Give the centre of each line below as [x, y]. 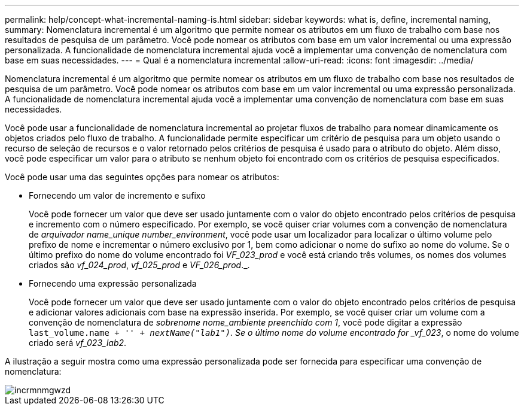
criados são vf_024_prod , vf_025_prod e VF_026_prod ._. [139, 265]
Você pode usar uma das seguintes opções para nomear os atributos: [142, 177]
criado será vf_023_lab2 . [78, 343]
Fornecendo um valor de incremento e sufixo [117, 195]
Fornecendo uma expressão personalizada [113, 283]
